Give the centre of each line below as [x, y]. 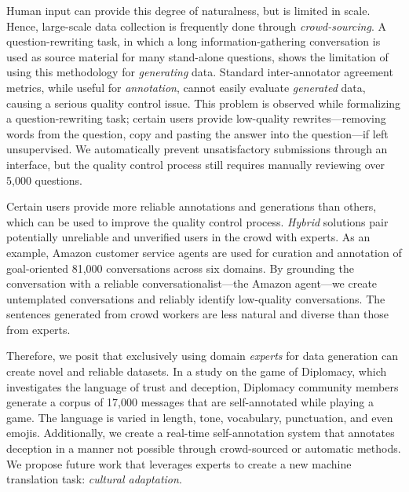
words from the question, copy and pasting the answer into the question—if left [197, 133]
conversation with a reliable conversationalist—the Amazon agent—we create [192, 283]
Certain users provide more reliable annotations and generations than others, [192, 206]
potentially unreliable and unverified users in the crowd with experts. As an [188, 237]
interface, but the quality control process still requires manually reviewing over [196, 164]
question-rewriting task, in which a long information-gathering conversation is [194, 41]
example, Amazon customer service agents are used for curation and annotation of [204, 252]
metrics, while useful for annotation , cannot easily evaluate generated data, [186, 87]
